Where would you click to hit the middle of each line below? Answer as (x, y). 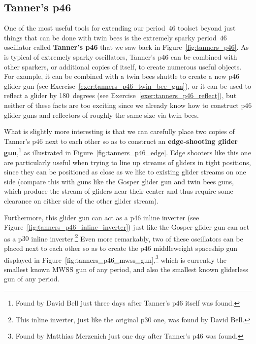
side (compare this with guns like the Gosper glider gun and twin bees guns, (119, 181)
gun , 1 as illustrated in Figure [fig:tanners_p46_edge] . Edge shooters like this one (128, 152)
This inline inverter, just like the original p (80, 319)
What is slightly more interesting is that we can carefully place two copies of (119, 131)
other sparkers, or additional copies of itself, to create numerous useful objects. (123, 66)
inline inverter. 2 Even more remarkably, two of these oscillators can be (137, 238)
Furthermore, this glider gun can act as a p (69, 217)
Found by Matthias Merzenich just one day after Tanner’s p (106, 336)
